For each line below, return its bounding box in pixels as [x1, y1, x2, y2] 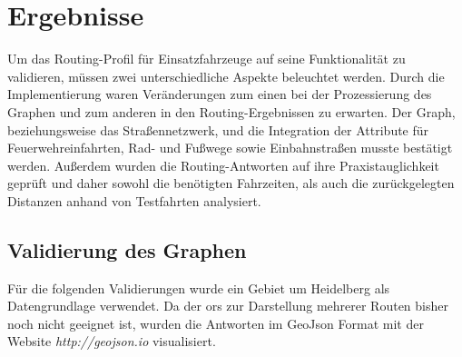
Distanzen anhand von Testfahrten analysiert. [7, 191, 261, 210]
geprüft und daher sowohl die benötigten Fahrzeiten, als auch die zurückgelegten [7, 174, 455, 193]
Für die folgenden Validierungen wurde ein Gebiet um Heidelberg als [7, 278, 390, 297]
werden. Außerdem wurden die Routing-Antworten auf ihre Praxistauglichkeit [7, 155, 439, 174]
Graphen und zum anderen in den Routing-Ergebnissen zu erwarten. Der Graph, [7, 102, 456, 121]
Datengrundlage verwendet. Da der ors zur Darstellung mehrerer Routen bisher [7, 296, 448, 315]
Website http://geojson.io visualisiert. [7, 332, 216, 351]
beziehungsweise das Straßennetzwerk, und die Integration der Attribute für [7, 120, 429, 139]
